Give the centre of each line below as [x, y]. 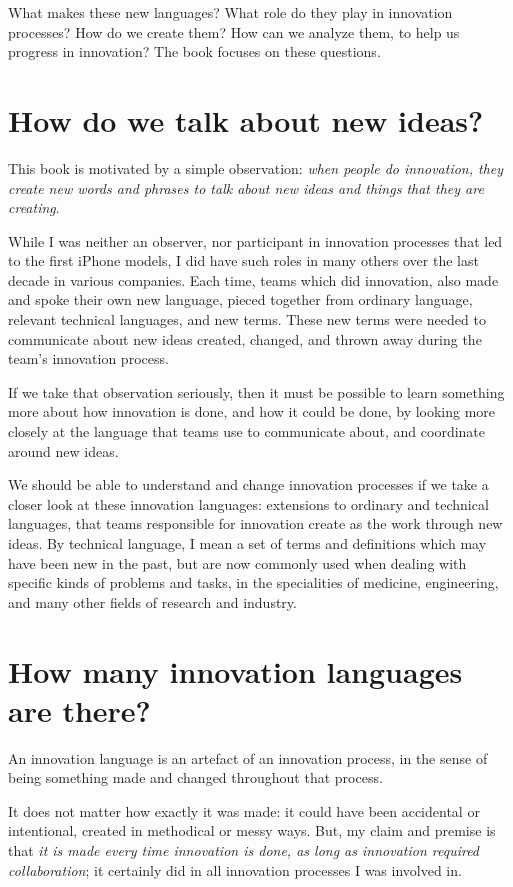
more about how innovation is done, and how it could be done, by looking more [252, 411]
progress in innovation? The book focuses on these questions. [194, 51]
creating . [34, 207]
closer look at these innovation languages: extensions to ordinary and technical [248, 503]
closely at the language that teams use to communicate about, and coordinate [247, 431]
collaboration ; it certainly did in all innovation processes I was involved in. [235, 869]
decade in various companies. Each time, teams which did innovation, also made [253, 279]
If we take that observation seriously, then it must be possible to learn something [256, 391]
